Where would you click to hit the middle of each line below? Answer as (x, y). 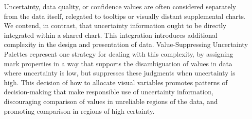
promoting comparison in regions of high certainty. (79, 111)
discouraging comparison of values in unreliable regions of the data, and (111, 101)
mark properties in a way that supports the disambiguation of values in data (118, 63)
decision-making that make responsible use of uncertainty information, (109, 92)
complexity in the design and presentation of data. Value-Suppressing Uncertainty (126, 44)
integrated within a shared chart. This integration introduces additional (111, 35)
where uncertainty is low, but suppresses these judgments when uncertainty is (120, 73)
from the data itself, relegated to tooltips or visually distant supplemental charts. (125, 16)
